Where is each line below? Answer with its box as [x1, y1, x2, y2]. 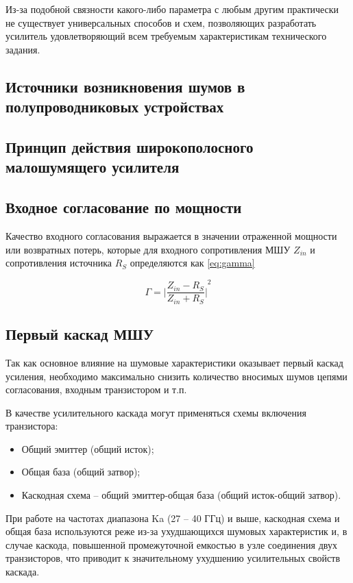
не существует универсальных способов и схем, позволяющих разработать [5, 15, 317, 29]
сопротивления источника [5, 256, 112, 270]
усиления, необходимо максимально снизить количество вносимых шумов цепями [5, 369, 348, 383]
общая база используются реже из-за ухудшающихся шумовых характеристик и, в [5, 524, 348, 538]
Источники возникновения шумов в [5, 75, 245, 97]
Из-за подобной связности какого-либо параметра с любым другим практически [5, 2, 339, 16]
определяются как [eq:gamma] [130, 256, 255, 270]
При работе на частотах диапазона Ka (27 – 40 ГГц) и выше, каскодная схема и [5, 510, 340, 525]
